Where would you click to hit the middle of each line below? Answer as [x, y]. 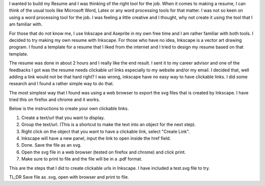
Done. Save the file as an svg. [52, 145]
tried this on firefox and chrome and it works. [54, 100]
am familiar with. [26, 24]
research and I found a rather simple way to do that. [61, 84]
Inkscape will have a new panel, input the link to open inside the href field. [96, 138]
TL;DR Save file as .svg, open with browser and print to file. [69, 177]
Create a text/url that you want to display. [63, 118]
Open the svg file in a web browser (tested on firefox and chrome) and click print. [104, 152]
